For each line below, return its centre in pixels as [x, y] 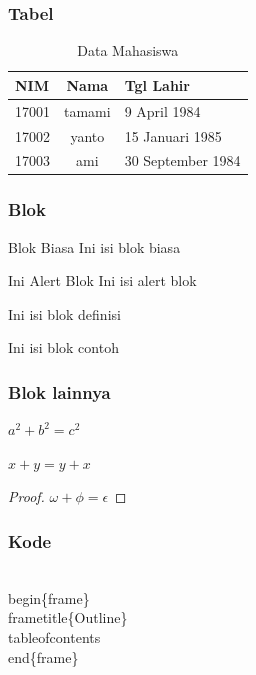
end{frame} [43, 656]
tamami [87, 110]
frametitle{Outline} [68, 617]
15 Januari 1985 [173, 135]
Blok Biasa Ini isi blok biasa [94, 246]
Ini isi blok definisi [64, 313]
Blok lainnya [59, 391]
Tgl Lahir [157, 84]
